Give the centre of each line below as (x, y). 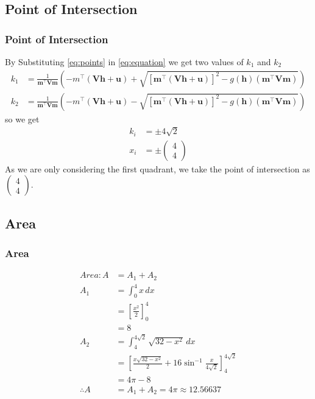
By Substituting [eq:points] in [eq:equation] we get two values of (124, 62)
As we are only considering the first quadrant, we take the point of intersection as (157, 168)
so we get (22, 118)
